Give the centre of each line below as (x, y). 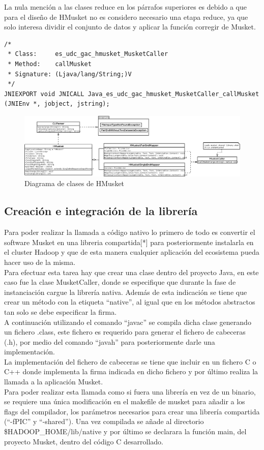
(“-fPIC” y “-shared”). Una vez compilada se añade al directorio (104, 421)
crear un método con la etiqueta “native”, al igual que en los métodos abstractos (130, 302)
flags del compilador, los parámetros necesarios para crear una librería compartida (132, 411)
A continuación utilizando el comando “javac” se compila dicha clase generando (128, 322)
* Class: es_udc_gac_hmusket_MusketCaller (88, 54)
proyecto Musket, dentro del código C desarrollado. (84, 441)
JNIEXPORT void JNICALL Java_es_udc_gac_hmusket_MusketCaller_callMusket (132, 94)
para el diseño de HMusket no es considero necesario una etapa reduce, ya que (126, 17)
